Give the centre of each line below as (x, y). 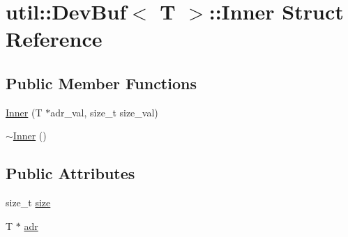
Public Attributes (70, 173)
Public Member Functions (101, 83)
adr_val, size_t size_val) (104, 112)
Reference (54, 39)
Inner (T (24, 112)
